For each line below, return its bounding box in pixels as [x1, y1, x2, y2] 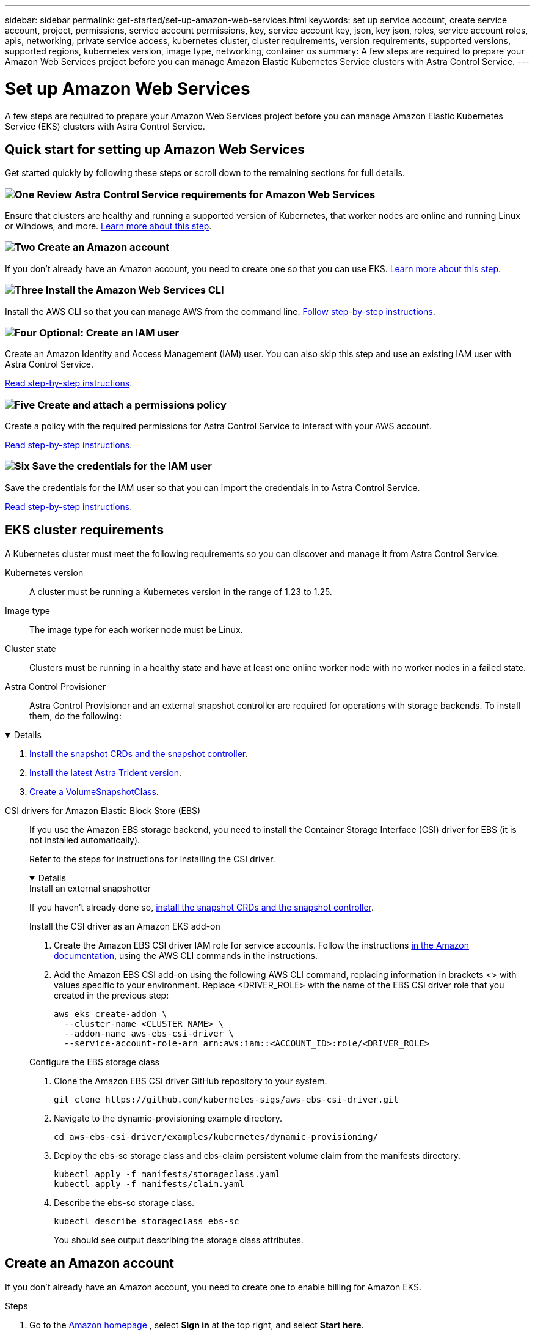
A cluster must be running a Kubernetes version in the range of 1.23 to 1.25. [29, 586, 332, 597]
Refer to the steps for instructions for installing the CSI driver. [29, 853, 275, 864]
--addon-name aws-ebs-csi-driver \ [64, 1028, 235, 1038]
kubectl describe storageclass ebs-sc [54, 1216, 239, 1226]
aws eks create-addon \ [54, 1008, 167, 1019]
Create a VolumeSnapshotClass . [29, 786, 159, 797]
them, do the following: [29, 710, 122, 721]
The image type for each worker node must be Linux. [29, 624, 243, 635]
